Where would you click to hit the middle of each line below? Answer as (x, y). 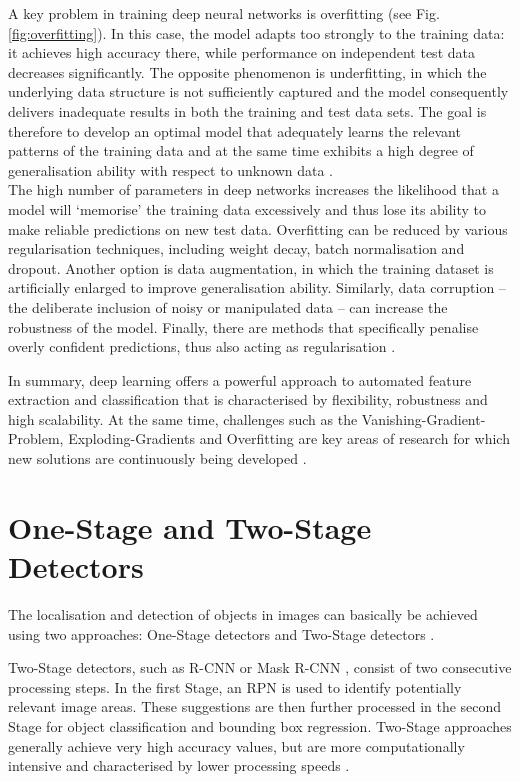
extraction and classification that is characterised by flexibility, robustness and (248, 399)
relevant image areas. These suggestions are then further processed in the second (255, 706)
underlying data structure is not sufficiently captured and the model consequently (258, 91)
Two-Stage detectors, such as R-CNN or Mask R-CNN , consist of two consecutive (260, 667)
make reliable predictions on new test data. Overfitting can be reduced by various (258, 228)
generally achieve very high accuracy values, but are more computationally (236, 745)
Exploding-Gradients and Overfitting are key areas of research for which (289, 438)
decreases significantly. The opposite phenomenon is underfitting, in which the (247, 71)
